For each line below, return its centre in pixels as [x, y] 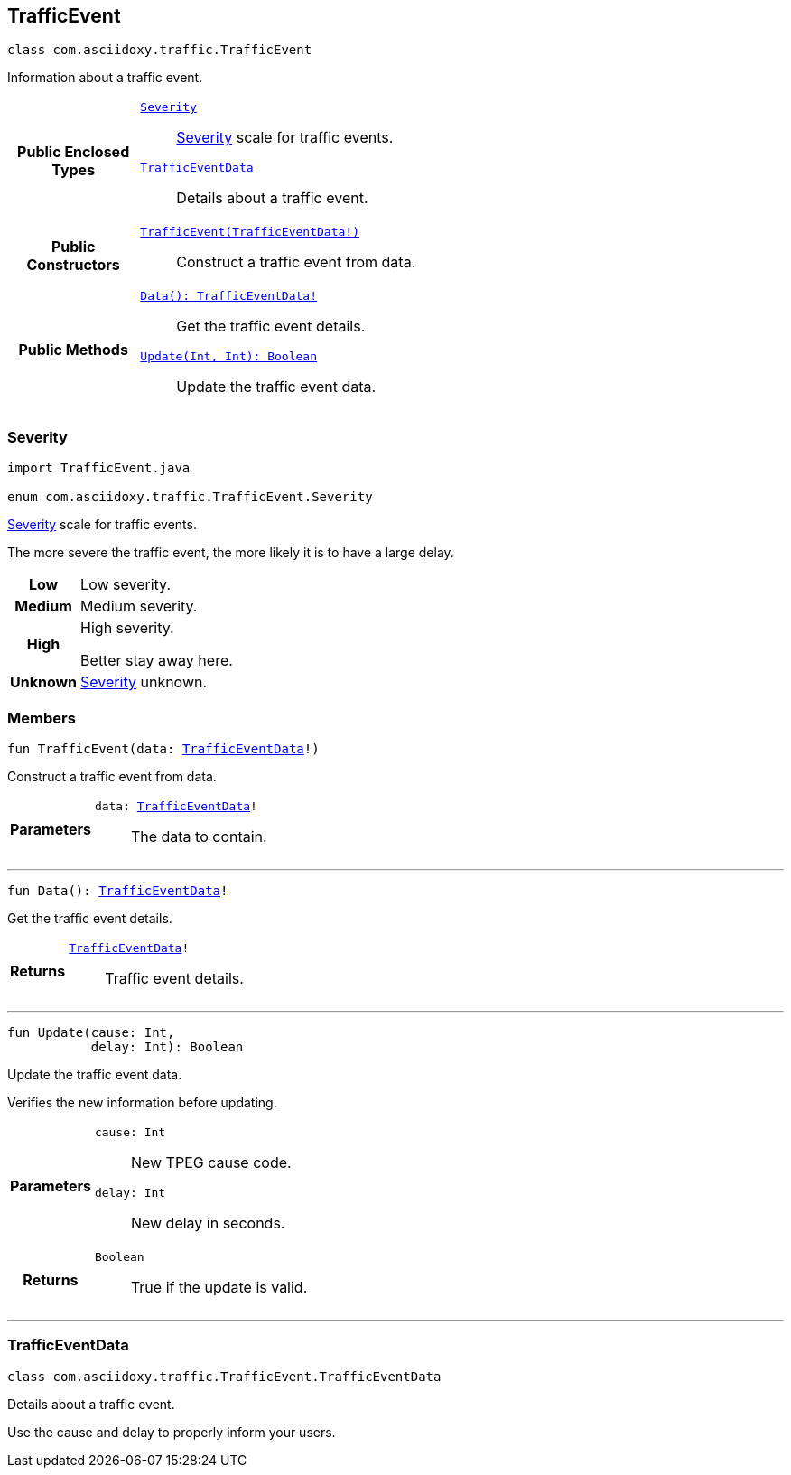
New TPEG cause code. [211, 1162]
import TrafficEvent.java [99, 468]
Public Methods [73, 350]
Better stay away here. [157, 661]
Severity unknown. [144, 682]
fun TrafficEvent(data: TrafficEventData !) [163, 748]
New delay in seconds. [208, 1223]
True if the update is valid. [219, 1287]
